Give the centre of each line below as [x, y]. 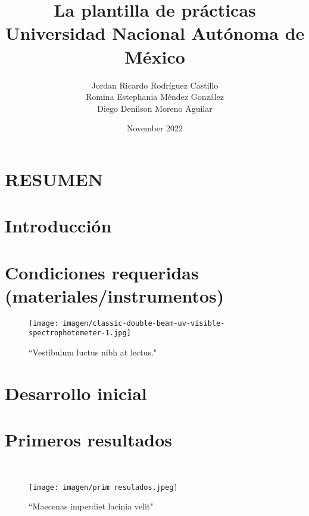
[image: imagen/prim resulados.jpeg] [103, 487]
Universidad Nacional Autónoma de [155, 33]
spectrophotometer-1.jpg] [80, 333]
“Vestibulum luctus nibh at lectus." [93, 352]
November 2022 [155, 128]
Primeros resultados [89, 440]
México [155, 56]
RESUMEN [54, 179]
